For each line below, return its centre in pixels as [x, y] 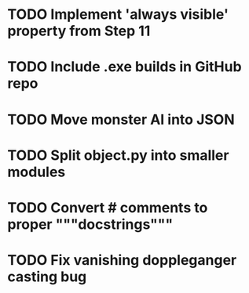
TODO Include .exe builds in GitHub [124, 67]
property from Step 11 [79, 31]
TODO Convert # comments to [108, 207]
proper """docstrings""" [90, 224]
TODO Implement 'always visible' [118, 14]
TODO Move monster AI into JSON [121, 119]
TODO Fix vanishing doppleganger [122, 260]
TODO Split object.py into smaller [118, 155]
